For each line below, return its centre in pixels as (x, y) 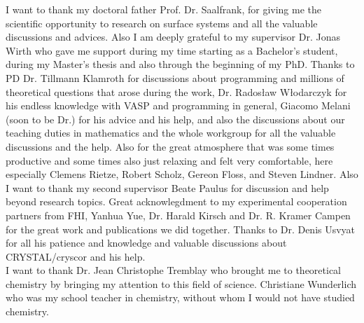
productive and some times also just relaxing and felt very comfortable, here (169, 160)
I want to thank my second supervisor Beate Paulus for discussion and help (167, 187)
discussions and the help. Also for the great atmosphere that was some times (170, 146)
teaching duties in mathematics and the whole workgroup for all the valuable (171, 133)
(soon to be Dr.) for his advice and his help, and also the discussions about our (175, 119)
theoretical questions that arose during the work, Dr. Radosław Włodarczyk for (176, 91)
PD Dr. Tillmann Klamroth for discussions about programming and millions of (175, 77)
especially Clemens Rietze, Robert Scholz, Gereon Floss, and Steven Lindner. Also (182, 174)
